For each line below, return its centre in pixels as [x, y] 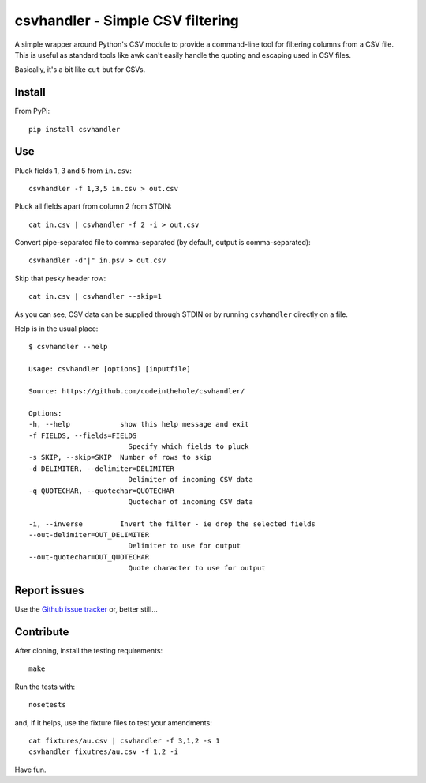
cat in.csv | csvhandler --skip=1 [95, 297]
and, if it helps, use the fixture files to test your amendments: [113, 722]
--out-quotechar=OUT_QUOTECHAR [89, 557]
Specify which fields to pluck [189, 446]
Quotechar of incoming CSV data [191, 501]
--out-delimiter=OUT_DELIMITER [89, 535]
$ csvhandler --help [68, 347]
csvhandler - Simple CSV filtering [127, 21]
